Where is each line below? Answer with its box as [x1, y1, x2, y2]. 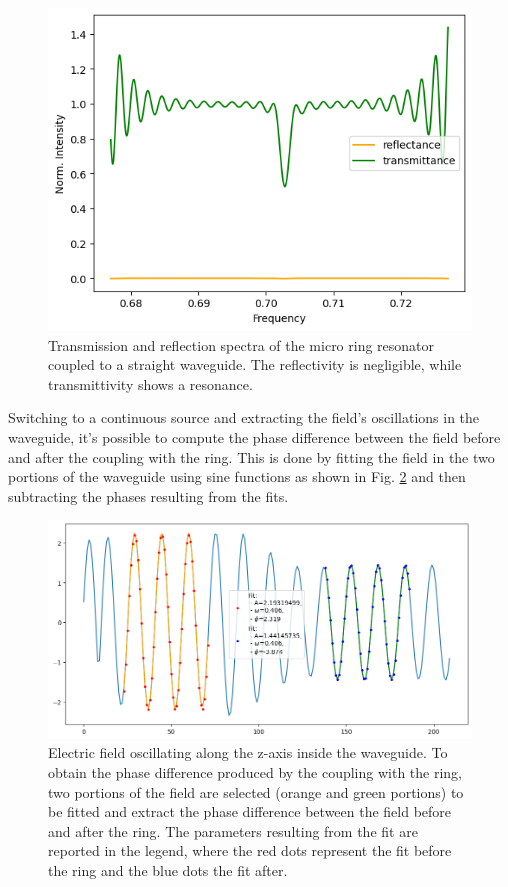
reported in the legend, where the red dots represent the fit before [48, 840, 452, 861]
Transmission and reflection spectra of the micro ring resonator [48, 334, 435, 355]
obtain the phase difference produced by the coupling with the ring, [48, 762, 463, 783]
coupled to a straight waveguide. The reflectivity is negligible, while [48, 354, 462, 375]
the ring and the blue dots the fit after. [48, 860, 288, 881]
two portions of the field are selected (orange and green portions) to [48, 781, 464, 802]
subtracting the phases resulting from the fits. [8, 485, 289, 506]
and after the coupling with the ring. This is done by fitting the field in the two [8, 446, 495, 467]
